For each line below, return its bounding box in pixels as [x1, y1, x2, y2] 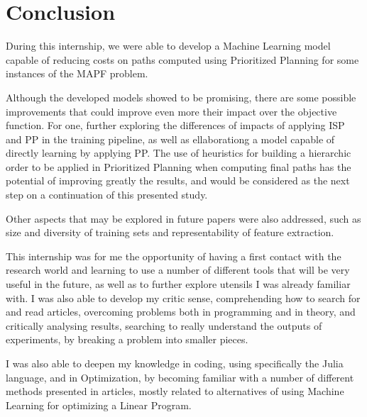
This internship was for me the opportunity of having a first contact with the [6, 248, 341, 263]
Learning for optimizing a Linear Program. [6, 397, 192, 412]
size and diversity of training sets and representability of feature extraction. [6, 225, 334, 240]
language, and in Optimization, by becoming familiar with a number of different [6, 369, 354, 384]
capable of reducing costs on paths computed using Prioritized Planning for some [6, 52, 359, 67]
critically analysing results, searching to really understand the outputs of [6, 318, 322, 333]
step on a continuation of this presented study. [6, 187, 208, 202]
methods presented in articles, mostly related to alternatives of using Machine [6, 384, 344, 399]
